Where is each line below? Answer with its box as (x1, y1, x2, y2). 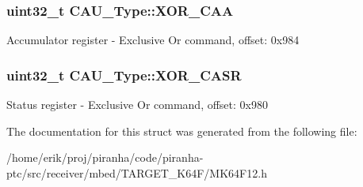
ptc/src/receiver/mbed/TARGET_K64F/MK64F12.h (6, 164, 267, 181)
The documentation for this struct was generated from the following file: (6, 122, 357, 139)
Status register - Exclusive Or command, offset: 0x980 (6, 96, 268, 113)
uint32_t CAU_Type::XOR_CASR (6, 65, 242, 84)
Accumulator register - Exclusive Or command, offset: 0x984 (6, 32, 300, 48)
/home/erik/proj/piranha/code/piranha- (6, 149, 204, 166)
